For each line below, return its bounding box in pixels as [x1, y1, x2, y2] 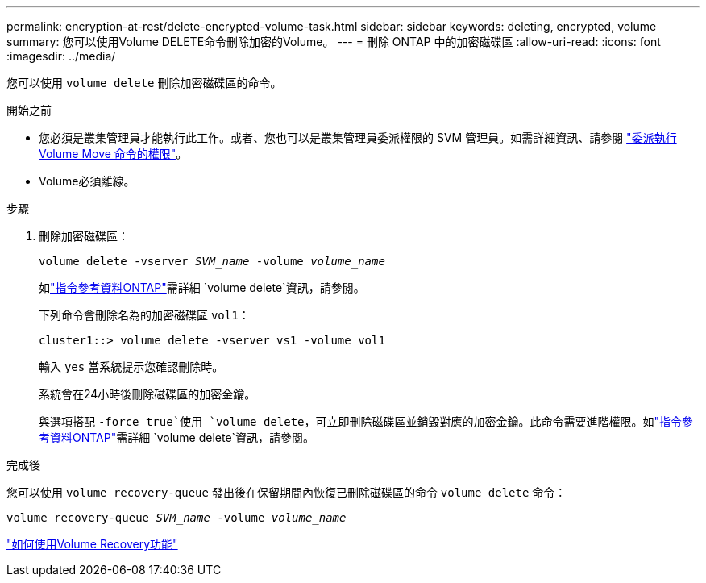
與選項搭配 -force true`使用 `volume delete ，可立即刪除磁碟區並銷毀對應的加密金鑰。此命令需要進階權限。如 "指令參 [39, 414, 694, 428]
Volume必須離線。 [39, 174, 135, 188]
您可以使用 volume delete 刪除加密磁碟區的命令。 [6, 76, 282, 90]
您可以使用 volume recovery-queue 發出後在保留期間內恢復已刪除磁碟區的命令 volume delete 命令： [6, 485, 567, 499]
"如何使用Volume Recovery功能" [6, 537, 178, 551]
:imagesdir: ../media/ [6, 49, 116, 63]
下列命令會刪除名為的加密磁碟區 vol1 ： [39, 308, 250, 322]
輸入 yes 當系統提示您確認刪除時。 [39, 360, 224, 373]
